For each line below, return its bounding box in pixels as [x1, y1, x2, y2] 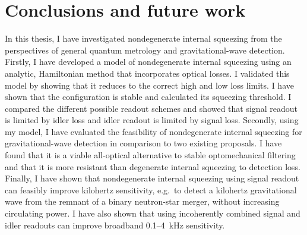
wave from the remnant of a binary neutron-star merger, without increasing [5, 195, 280, 208]
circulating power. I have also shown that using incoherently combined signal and [5, 207, 300, 220]
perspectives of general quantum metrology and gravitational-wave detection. [5, 43, 285, 56]
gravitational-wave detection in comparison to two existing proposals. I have [5, 137, 282, 149]
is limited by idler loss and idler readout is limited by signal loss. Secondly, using [5, 114, 299, 126]
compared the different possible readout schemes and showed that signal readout [5, 102, 297, 114]
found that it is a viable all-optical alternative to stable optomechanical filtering [5, 149, 296, 161]
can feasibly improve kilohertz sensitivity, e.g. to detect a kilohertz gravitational [5, 183, 297, 196]
